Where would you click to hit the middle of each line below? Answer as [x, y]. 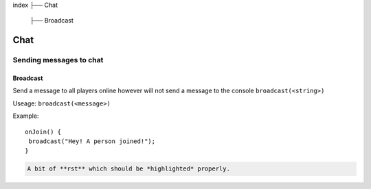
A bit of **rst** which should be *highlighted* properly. [128, 169]
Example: [26, 116]
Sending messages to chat [58, 60]
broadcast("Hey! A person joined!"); [92, 141]
